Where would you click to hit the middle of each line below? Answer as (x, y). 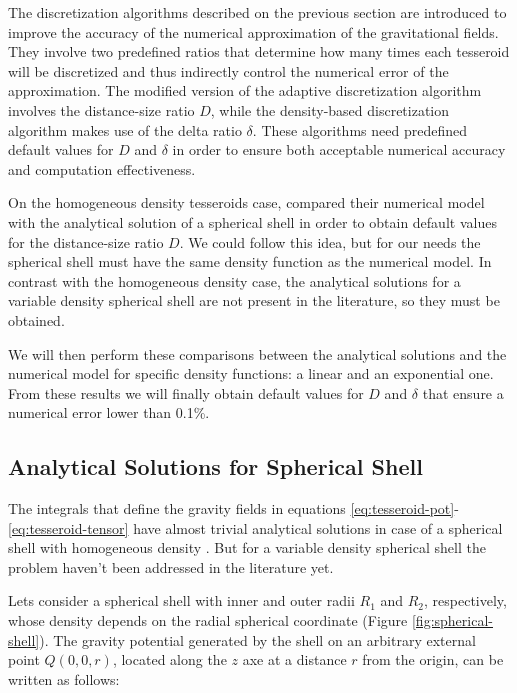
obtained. (36, 319)
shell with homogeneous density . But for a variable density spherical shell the (247, 547)
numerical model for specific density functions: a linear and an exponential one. (251, 373)
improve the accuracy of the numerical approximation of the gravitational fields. (253, 31)
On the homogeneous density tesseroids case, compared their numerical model (246, 202)
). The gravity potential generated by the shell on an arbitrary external (257, 639)
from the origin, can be (433, 659)
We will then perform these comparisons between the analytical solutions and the (257, 353)
